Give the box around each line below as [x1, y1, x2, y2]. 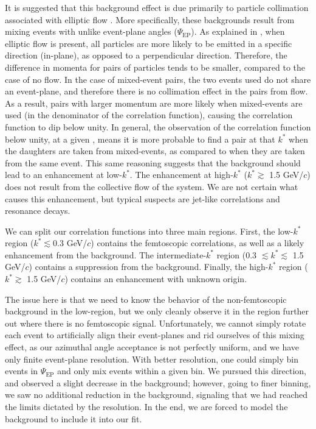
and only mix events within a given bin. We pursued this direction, [57, 364, 307, 377]
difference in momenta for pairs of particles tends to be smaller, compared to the [5, 60, 306, 73]
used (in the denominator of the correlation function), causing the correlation [5, 108, 293, 121]
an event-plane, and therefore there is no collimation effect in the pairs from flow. [5, 85, 308, 97]
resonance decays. [5, 204, 70, 217]
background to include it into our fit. [5, 412, 142, 425]
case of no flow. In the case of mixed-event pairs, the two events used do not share [5, 73, 311, 85]
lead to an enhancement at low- [5, 168, 122, 181]
